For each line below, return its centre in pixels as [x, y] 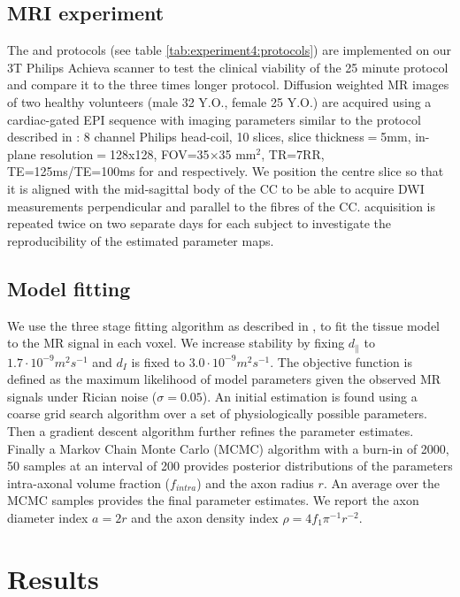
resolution [67, 153]
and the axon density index [205, 517]
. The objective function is [341, 361]
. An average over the [382, 482]
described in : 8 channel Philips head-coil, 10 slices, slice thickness [186, 137]
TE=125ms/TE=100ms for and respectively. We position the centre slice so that [226, 171]
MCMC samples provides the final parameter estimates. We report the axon [213, 500]
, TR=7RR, [293, 153]
